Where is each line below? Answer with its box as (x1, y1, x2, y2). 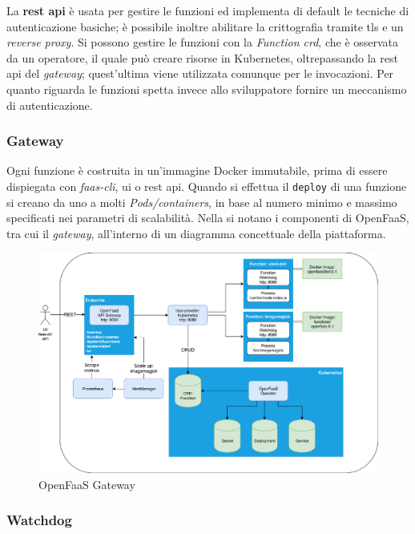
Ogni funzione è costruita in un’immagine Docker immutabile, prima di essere (6, 162, 388, 179)
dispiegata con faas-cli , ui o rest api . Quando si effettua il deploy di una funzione (6, 177, 407, 194)
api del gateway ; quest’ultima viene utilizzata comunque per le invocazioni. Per (6, 65, 394, 82)
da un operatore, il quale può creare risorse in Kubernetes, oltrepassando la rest (6, 49, 398, 66)
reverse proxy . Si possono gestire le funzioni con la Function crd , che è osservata (6, 34, 399, 51)
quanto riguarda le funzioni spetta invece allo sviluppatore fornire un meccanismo (6, 80, 407, 97)
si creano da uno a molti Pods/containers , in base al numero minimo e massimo (6, 193, 397, 210)
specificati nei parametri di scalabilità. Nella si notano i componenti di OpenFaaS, (6, 209, 409, 226)
